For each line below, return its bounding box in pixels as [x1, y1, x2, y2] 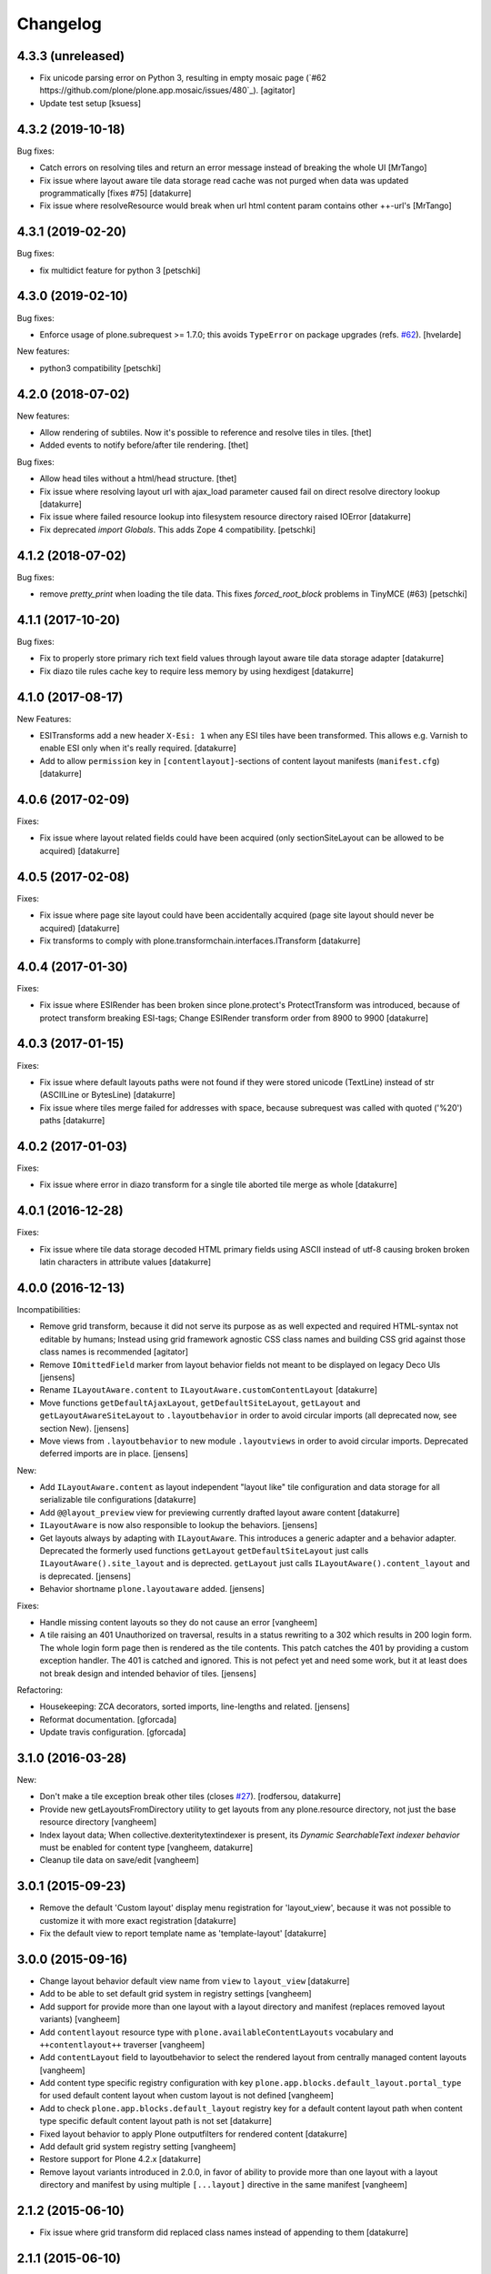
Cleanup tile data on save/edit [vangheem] [39, 1855, 199, 1866]
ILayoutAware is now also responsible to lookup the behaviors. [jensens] [39, 1520, 318, 1531]
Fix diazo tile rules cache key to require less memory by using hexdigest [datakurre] [39, 665, 354, 677]
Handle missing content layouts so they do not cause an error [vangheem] [39, 1616, 318, 1627]
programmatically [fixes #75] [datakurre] [39, 187, 192, 198]
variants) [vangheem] [39, 2014, 121, 2025]
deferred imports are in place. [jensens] [39, 1448, 188, 1459]
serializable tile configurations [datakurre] [39, 1494, 196, 1505]
